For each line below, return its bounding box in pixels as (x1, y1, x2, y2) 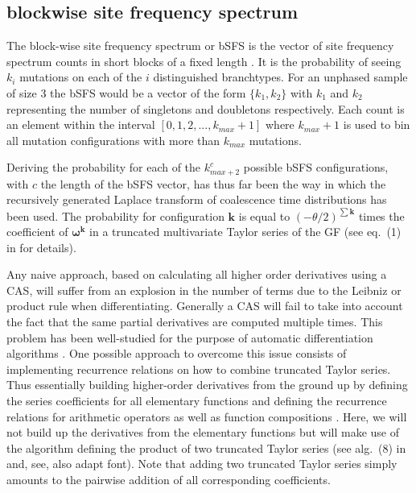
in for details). (6, 238, 76, 255)
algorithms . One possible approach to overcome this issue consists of (6, 345, 347, 362)
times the (358, 207, 405, 224)
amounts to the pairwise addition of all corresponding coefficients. (6, 471, 331, 487)
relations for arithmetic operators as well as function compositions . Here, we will (6, 408, 407, 425)
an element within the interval (6, 116, 155, 133)
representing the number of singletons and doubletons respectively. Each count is (6, 100, 405, 117)
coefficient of (6, 223, 68, 240)
